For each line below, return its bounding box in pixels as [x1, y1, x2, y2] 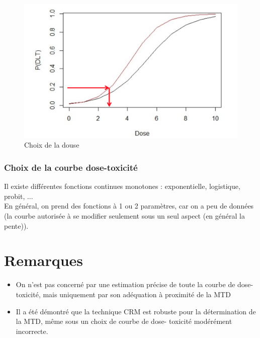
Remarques [4, 250, 83, 271]
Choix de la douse [24, 140, 79, 150]
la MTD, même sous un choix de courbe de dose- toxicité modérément [16, 316, 232, 326]
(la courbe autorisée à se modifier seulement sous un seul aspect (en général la [4, 211, 245, 221]
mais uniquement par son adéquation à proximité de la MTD [43, 289, 231, 299]
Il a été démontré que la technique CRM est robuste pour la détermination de [16, 306, 256, 316]
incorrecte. [16, 325, 48, 336]
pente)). [4, 220, 29, 231]
